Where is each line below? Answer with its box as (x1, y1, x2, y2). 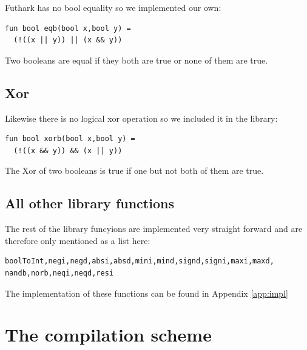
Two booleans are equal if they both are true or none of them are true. (5, 53, 268, 66)
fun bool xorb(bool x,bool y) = (5, 134, 135, 144)
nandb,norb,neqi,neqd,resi (5, 268, 113, 277)
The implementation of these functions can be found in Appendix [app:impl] (5, 286, 288, 299)
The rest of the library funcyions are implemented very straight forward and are (5, 222, 303, 235)
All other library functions (5, 194, 174, 213)
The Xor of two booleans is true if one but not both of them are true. (5, 164, 264, 177)
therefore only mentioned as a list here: (5, 234, 150, 246)
